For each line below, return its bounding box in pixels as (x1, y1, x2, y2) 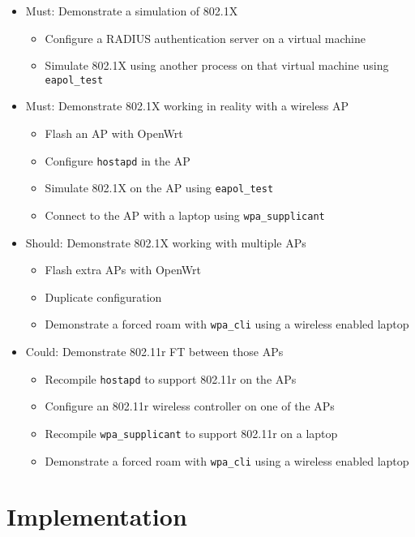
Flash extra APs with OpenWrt (45, 261, 201, 278)
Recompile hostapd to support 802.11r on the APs (45, 370, 297, 387)
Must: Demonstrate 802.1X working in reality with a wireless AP (25, 97, 349, 114)
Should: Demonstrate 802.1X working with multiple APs (25, 234, 306, 251)
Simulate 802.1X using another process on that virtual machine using (45, 57, 389, 74)
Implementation (6, 500, 187, 533)
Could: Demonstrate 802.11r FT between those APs (25, 343, 284, 360)
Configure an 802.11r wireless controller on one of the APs (45, 397, 335, 415)
